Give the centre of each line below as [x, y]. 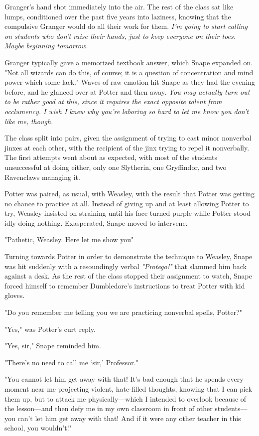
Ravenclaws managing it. [42, 177]
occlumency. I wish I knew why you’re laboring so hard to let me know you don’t [127, 111]
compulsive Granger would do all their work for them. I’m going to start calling [126, 26]
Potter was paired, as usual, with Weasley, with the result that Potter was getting [129, 194]
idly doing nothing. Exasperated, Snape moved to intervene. [96, 222]
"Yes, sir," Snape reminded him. [53, 346]
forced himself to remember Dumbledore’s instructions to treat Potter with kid [125, 285]
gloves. [15, 295]
